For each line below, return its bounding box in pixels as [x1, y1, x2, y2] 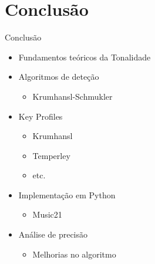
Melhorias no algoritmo [32, 248, 116, 260]
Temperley [32, 149, 70, 161]
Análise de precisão [18, 228, 88, 241]
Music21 [32, 208, 62, 221]
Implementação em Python [18, 188, 116, 201]
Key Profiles [18, 110, 63, 122]
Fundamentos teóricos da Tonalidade [18, 50, 151, 63]
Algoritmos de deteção [18, 70, 99, 83]
